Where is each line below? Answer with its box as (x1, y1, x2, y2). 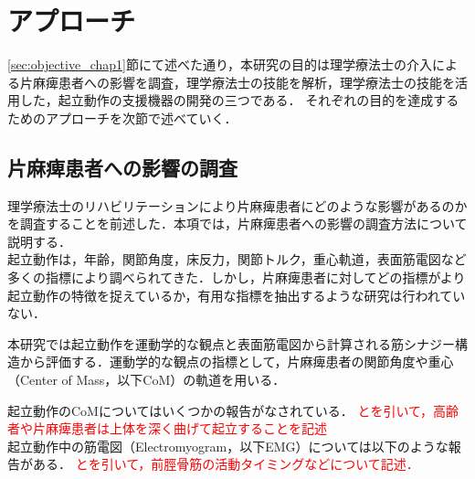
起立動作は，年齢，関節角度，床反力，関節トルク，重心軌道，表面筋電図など (7, 250, 467, 269)
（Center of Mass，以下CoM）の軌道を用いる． (7, 370, 286, 389)
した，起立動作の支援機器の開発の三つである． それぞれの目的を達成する (19, 90, 459, 110)
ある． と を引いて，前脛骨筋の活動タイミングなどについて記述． (32, 454, 419, 474)
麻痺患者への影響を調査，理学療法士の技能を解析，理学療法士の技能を (32, 72, 455, 91)
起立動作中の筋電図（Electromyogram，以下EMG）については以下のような (7, 436, 449, 455)
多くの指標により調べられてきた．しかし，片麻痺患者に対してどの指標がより (7, 268, 466, 287)
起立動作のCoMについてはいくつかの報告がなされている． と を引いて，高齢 (7, 400, 459, 420)
